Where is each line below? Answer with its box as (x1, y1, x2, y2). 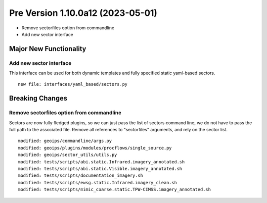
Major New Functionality (9, 45, 87, 53)
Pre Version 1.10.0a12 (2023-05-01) (9, 7, 158, 18)
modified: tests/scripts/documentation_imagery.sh (18, 173, 143, 178)
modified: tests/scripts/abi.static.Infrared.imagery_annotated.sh (18, 159, 185, 164)
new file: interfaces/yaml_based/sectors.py (18, 82, 128, 87)
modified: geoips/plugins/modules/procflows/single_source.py (18, 145, 172, 151)
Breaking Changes (9, 94, 68, 102)
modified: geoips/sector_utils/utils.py (18, 152, 117, 158)
